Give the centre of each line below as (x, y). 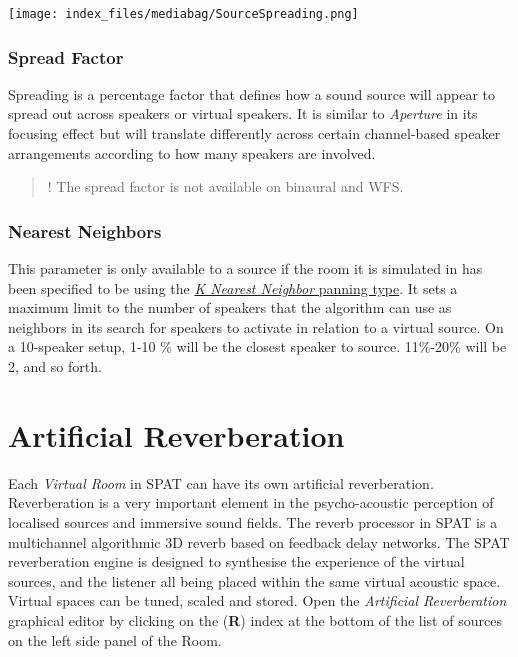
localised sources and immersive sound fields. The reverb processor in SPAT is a (253, 521)
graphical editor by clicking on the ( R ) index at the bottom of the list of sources (255, 619)
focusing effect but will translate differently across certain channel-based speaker (254, 133)
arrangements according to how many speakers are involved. (192, 152)
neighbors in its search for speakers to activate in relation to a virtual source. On (256, 326)
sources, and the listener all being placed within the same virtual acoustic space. (254, 580)
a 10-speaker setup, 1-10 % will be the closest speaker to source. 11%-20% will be (257, 346)
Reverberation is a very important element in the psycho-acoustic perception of (251, 502)
